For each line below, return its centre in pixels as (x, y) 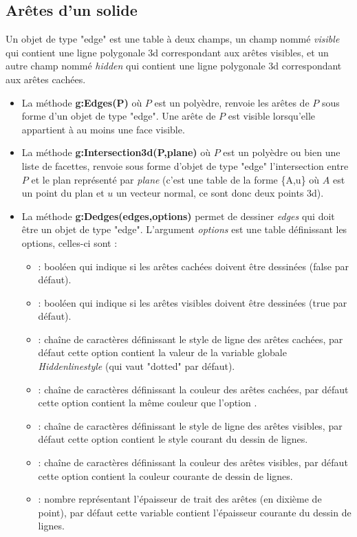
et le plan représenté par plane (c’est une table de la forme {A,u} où (175, 179)
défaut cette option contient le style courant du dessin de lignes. (173, 439)
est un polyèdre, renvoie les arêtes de (232, 102)
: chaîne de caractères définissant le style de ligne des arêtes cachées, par (191, 339)
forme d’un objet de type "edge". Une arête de (119, 116)
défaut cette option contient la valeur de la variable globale (162, 352)
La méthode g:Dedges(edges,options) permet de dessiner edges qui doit (178, 216)
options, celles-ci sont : (69, 242)
